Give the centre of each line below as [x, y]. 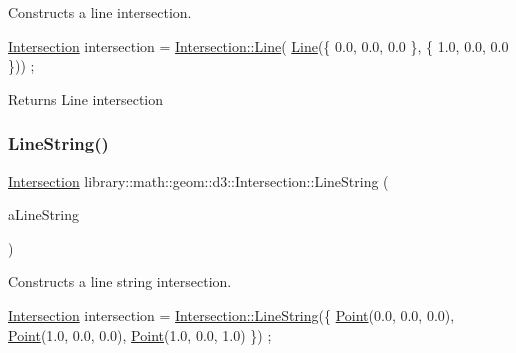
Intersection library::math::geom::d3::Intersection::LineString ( [198, 180]
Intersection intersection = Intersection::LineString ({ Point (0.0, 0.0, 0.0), [231, 314]
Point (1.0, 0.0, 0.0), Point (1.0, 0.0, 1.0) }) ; [140, 334]
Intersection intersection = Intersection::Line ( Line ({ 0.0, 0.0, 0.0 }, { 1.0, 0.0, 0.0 [258, 45]
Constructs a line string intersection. [120, 281]
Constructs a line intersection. [100, 12]
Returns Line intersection [86, 98]
